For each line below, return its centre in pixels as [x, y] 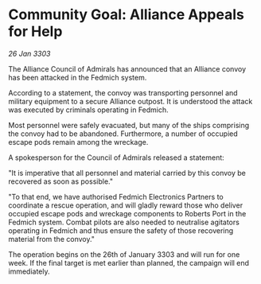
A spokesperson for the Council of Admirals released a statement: [116, 158]
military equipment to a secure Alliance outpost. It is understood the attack [130, 101]
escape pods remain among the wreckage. [78, 142]
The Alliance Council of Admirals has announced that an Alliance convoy [127, 68]
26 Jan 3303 [29, 53]
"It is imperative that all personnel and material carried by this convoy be [127, 173]
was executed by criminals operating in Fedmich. [88, 110]
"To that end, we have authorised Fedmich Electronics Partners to [116, 196]
